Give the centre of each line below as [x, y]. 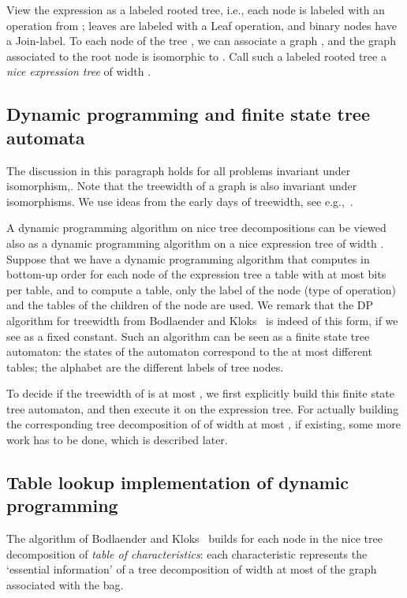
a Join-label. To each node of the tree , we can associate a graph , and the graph [201, 41]
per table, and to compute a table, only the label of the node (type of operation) [202, 289]
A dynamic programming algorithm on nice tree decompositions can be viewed [196, 228]
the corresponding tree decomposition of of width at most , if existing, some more [203, 424]
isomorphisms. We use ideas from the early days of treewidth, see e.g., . [180, 201]
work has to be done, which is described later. [117, 440]
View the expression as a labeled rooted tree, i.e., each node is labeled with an [196, 9]
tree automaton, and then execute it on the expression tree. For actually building [203, 408]
